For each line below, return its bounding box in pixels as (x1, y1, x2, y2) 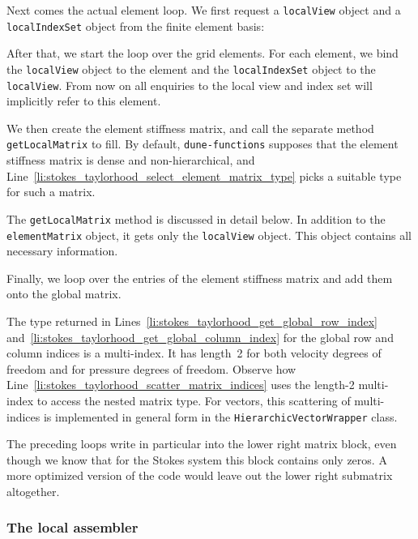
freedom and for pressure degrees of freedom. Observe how (6, 360, 296, 377)
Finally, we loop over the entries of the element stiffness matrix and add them (6, 269, 393, 286)
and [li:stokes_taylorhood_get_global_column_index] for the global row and (6, 328, 394, 345)
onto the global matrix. (6, 285, 122, 302)
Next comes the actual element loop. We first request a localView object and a (6, 2, 401, 18)
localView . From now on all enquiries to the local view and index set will (6, 76, 373, 93)
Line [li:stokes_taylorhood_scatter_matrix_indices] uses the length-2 (6, 376, 355, 393)
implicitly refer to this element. (6, 92, 161, 109)
